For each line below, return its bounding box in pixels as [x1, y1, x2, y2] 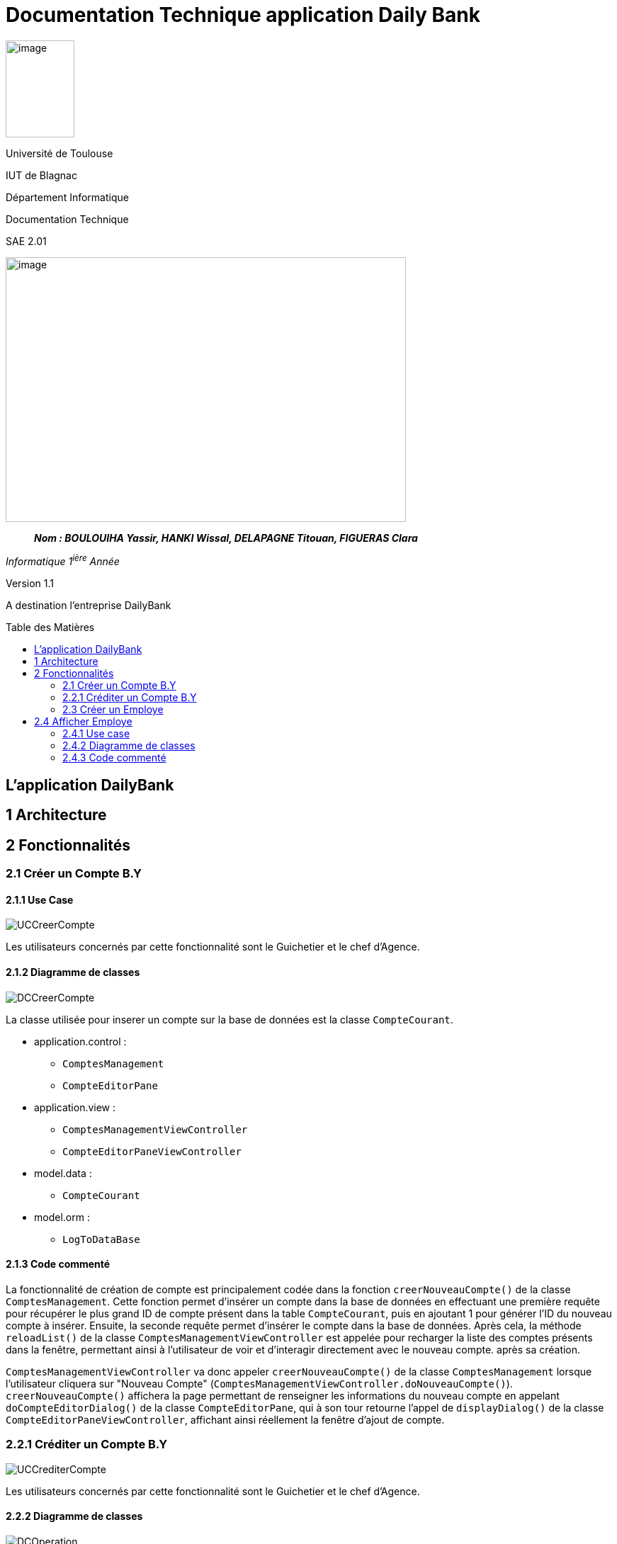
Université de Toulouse [6, 147, 113, 159]
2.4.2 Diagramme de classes [62, 739, 196, 752]
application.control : [34, 1035, 127, 1048]
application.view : [34, 1101, 116, 1113]
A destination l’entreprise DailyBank [6, 599, 171, 612]
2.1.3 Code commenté [6, 1258, 111, 1271]
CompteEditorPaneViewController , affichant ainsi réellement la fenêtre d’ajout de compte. [6, 1413, 445, 1426]
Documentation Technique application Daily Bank [6, 3, 480, 27]
